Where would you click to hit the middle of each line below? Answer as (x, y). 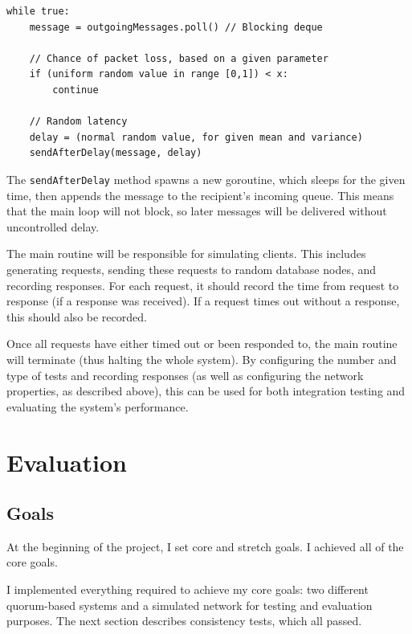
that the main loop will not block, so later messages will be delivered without (197, 211)
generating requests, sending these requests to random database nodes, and (192, 269)
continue (75, 90)
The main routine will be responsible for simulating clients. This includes (186, 254)
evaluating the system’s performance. (98, 406)
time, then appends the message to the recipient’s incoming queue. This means (200, 195)
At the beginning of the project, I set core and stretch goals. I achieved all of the (205, 546)
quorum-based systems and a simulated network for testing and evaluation (190, 605)
